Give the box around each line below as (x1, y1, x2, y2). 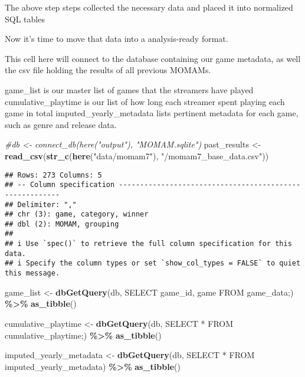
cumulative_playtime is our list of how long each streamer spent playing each (5, 95, 285, 107)
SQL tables (5, 12, 45, 25)
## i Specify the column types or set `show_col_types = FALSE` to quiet (5, 259, 301, 268)
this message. (5, 269, 60, 278)
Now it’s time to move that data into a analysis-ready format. (5, 32, 228, 45)
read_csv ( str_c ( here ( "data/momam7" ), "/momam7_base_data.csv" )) (5, 149, 269, 162)
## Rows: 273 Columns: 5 (5, 171, 102, 179)
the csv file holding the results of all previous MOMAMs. (5, 64, 211, 76)
